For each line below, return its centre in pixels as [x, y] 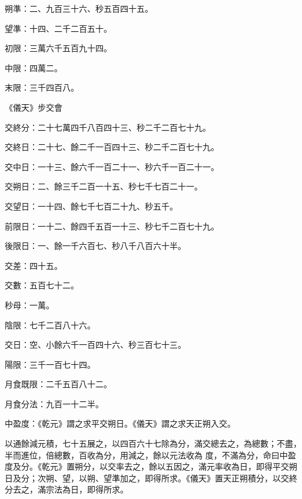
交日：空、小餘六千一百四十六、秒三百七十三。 [95, 345]
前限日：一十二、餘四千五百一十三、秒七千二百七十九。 [112, 226]
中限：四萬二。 [34, 67]
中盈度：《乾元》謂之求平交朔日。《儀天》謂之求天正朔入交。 [120, 423]
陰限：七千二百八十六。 [50, 325]
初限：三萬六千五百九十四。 [58, 48]
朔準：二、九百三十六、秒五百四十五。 [79, 8]
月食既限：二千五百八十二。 [58, 384]
